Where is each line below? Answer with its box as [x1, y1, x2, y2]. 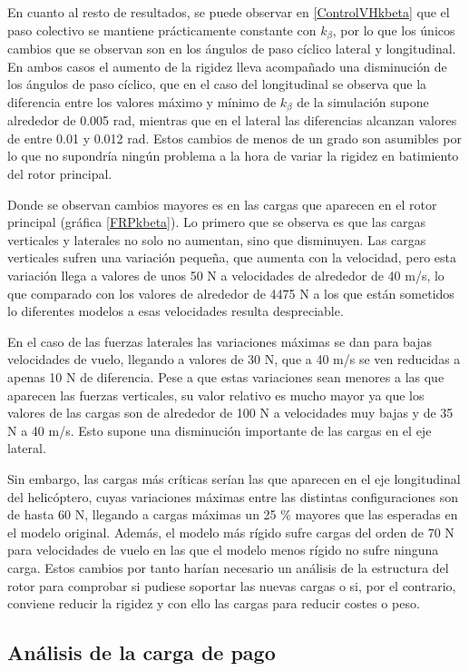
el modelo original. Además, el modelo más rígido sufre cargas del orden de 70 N [7, 522, 454, 541]
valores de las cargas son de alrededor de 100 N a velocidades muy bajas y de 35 [7, 403, 454, 422]
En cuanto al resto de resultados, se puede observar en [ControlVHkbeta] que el [7, 3, 450, 21]
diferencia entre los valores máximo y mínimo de [7, 92, 277, 111]
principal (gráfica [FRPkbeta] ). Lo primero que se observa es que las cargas [7, 212, 426, 232]
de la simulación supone [297, 92, 429, 111]
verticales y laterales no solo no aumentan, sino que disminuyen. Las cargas [7, 230, 426, 249]
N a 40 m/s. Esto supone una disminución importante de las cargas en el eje [7, 420, 432, 439]
